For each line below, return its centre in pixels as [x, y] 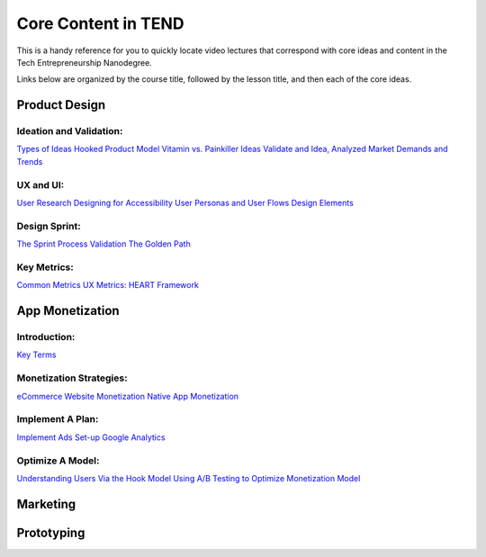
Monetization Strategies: [72, 378]
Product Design [61, 105]
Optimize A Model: [58, 461]
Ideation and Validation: [70, 131]
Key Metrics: [45, 267]
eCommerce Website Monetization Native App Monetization [127, 396]
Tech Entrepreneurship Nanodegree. [84, 62]
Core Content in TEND [100, 23]
